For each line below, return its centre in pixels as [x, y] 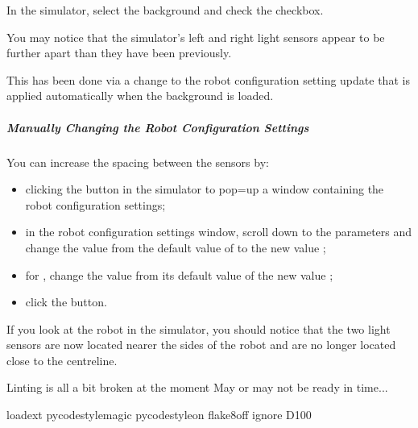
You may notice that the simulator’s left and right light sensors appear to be [196, 37]
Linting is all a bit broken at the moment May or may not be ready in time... [197, 387]
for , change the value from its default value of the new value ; [179, 274]
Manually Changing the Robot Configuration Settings [158, 127]
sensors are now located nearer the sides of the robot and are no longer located [201, 345]
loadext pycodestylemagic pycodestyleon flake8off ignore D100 [159, 415]
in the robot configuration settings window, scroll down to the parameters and [219, 232]
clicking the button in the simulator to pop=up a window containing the [205, 189]
